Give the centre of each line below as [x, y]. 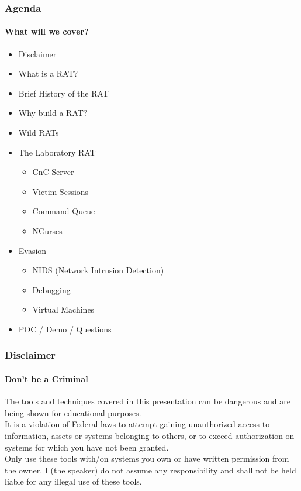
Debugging [51, 289]
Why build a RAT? [53, 113]
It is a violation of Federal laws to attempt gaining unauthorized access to [137, 424]
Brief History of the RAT [63, 93]
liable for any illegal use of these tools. [73, 481]
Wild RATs [39, 133]
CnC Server [53, 172]
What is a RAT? [48, 73]
